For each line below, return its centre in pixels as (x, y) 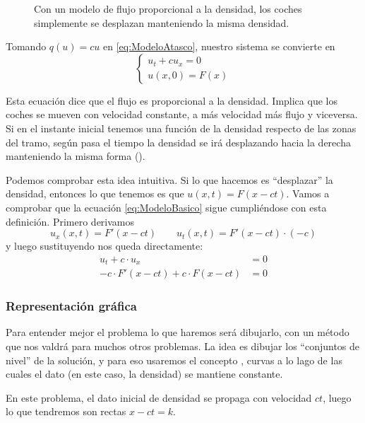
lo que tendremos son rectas (66, 411)
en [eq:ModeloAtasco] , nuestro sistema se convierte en (219, 46)
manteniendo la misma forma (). (76, 156)
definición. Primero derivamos (70, 221)
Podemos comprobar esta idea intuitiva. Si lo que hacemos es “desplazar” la (169, 179)
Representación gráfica (71, 306)
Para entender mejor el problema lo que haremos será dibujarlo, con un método (178, 332)
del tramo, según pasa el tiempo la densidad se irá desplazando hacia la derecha (178, 142)
